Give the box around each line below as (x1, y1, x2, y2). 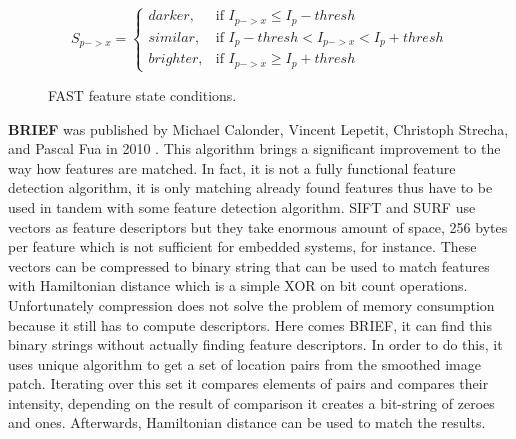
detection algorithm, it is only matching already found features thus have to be (8, 177, 493, 198)
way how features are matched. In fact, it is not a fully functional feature (8, 157, 456, 178)
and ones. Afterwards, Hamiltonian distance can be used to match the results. (8, 412, 486, 433)
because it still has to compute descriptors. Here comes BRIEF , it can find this (8, 314, 493, 335)
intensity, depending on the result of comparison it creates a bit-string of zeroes (8, 392, 495, 413)
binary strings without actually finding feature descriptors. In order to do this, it (8, 334, 503, 355)
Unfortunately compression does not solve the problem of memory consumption (8, 294, 495, 315)
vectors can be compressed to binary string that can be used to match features (8, 255, 490, 276)
